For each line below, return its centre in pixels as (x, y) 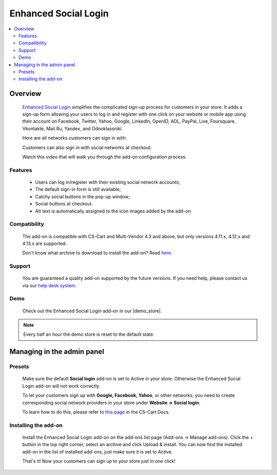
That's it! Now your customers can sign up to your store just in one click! (99, 461)
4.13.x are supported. (44, 243)
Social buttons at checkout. (64, 204)
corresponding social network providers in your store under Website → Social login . (111, 403)
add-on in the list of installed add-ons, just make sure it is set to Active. (97, 451)
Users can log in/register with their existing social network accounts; (108, 182)
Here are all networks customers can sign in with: (75, 138)
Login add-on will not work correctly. (61, 386)
